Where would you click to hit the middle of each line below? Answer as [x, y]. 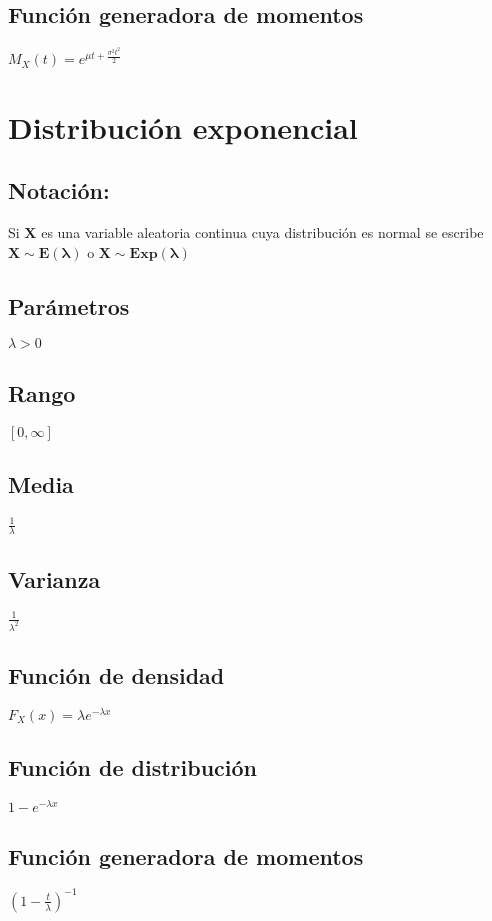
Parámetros [69, 305]
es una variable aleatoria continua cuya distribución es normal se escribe [262, 231]
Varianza [54, 578]
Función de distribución [132, 767]
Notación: [59, 190]
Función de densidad [116, 675]
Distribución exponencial [183, 126]
